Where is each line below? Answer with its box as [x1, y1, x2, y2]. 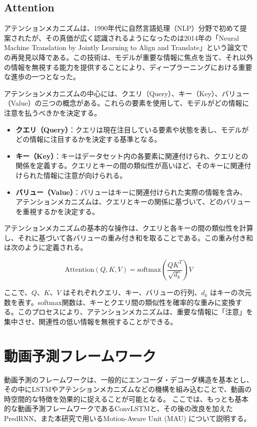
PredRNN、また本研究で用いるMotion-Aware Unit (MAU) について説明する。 [4, 413, 251, 423]
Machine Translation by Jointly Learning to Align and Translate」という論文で [4, 42, 248, 53]
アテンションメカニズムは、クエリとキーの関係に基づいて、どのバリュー [15, 196, 251, 207]
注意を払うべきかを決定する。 [4, 107, 101, 118]
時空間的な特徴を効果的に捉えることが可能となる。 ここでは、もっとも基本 [4, 393, 249, 404]
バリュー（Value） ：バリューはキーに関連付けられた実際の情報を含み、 [15, 186, 247, 197]
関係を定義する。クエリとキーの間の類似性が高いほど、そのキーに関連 [15, 160, 245, 171]
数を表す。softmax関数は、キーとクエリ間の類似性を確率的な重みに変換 [4, 297, 235, 307]
